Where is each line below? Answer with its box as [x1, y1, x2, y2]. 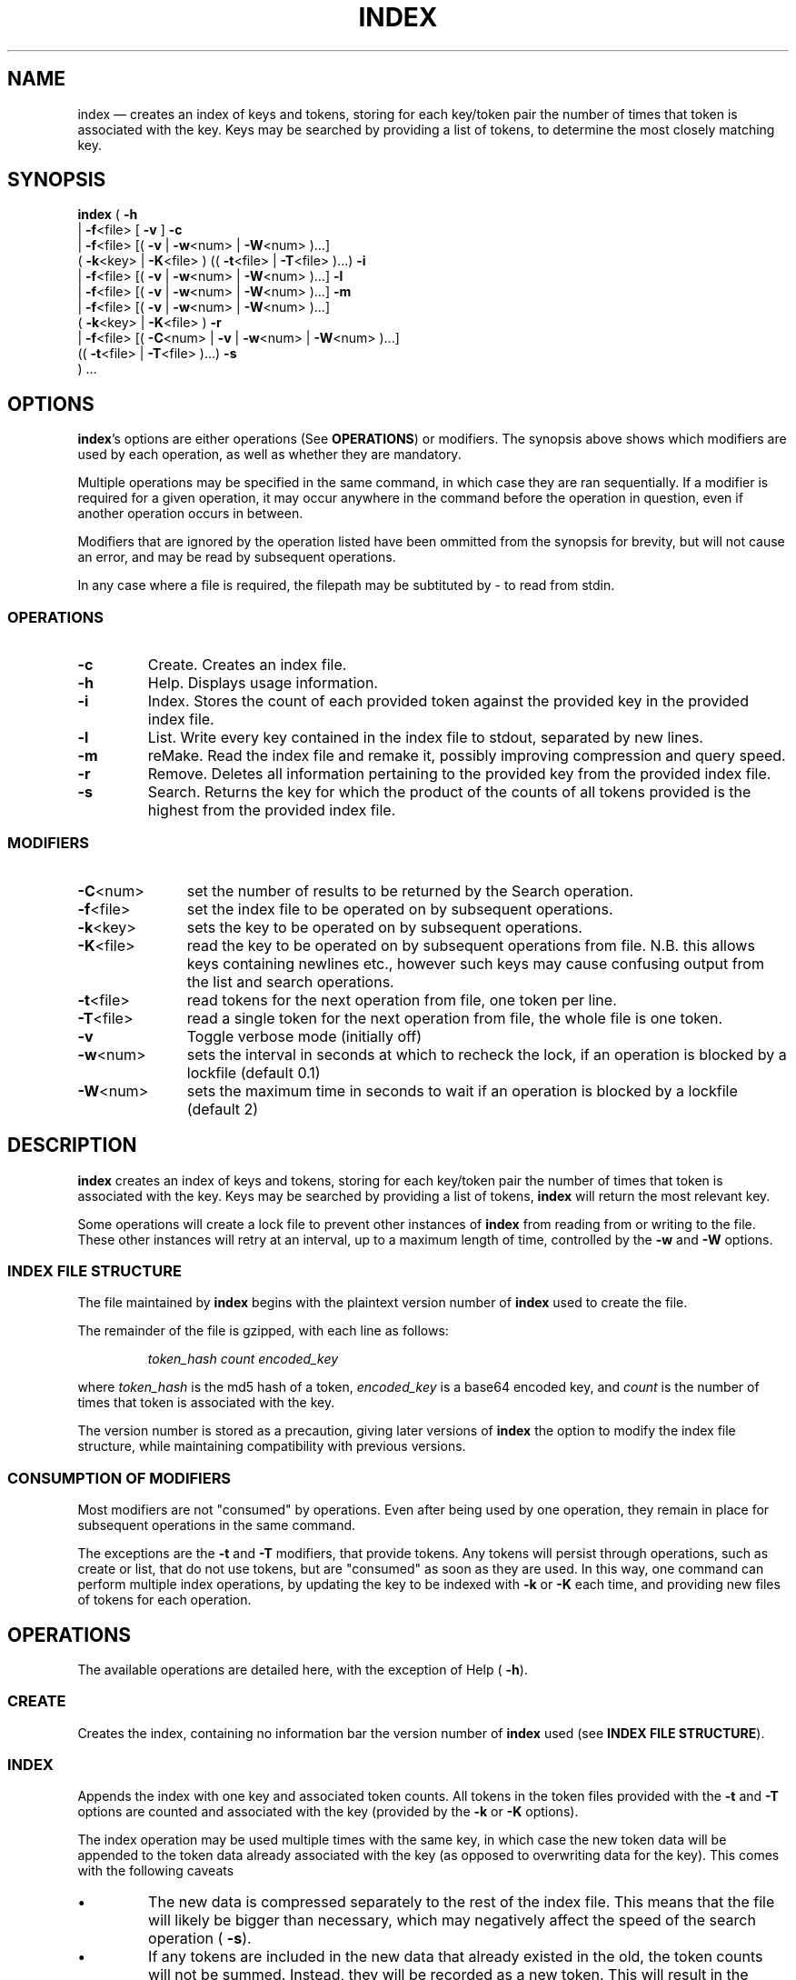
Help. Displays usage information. [147, 674, 378, 693]
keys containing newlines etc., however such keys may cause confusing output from [186, 954, 764, 973]
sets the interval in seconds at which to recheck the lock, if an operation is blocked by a [186, 1045, 787, 1064]
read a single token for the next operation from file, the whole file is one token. [186, 1008, 723, 1027]
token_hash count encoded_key [147, 1351, 339, 1367]
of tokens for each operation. [77, 1592, 252, 1608]
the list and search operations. [186, 972, 394, 991]
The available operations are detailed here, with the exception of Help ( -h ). [77, 1661, 528, 1677]
